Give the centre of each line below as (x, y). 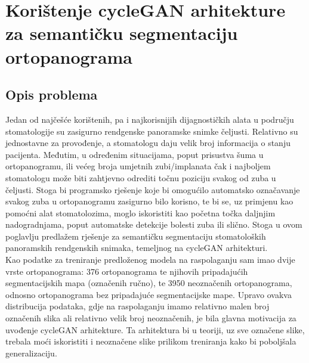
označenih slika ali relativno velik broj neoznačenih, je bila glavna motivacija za (151, 318)
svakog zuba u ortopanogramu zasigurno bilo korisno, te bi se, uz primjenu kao (149, 201)
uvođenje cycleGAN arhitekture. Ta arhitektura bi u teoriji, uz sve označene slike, (155, 329)
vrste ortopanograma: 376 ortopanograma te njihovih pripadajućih (127, 271)
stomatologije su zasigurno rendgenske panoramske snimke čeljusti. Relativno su (152, 131)
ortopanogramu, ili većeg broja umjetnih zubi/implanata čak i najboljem (138, 166)
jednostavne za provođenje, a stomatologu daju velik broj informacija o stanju (148, 143)
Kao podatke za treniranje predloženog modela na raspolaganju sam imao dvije (150, 260)
